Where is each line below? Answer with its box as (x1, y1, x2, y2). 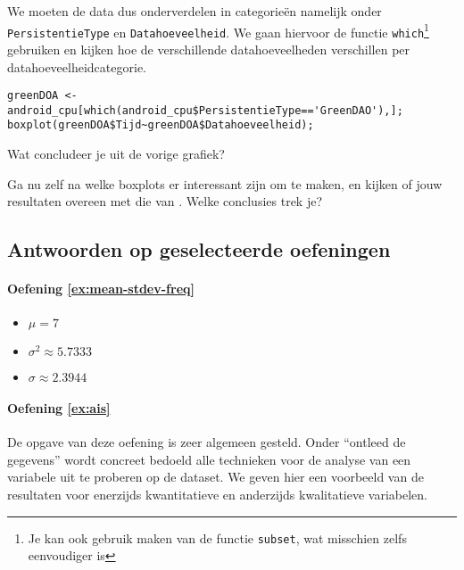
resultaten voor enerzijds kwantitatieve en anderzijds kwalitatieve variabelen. (7, 485, 427, 503)
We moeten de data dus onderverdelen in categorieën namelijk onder (7, 2, 382, 20)
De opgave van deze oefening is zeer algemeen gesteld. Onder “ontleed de (7, 433, 406, 451)
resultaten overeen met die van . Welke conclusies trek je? (7, 192, 323, 211)
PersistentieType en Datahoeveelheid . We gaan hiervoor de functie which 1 (7, 20, 429, 41)
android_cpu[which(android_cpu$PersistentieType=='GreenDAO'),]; (7, 103, 403, 117)
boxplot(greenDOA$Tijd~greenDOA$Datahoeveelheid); (7, 119, 314, 132)
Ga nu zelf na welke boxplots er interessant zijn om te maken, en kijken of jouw (7, 174, 443, 193)
